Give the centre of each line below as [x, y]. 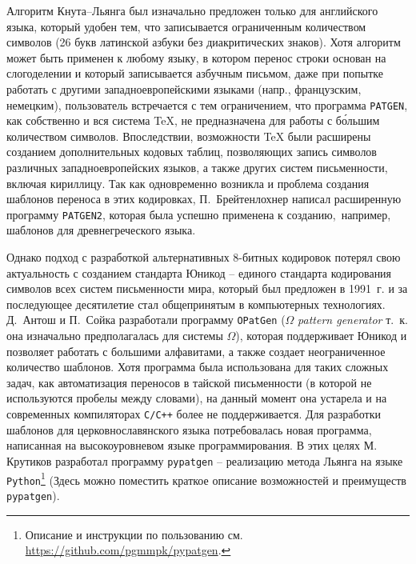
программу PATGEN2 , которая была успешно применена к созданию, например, [199, 214]
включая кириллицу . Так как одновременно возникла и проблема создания [188, 183]
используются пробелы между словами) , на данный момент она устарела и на [197, 398]
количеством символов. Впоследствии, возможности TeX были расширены [189, 136]
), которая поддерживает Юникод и [321, 336]
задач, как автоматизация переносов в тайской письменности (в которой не [189, 382]
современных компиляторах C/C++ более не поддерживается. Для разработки [194, 414]
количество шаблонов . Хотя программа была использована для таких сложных [198, 367]
